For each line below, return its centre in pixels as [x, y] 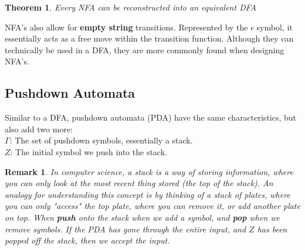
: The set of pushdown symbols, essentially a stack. [101, 140]
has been [272, 229]
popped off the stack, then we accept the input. [87, 240]
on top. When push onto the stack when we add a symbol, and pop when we [142, 217]
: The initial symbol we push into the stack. [89, 151]
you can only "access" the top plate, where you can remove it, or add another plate [152, 206]
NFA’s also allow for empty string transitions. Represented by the [126, 27]
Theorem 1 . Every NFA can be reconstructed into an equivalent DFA [131, 7]
